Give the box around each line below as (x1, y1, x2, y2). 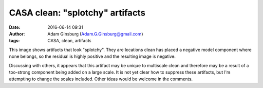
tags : (9, 38, 20, 44)
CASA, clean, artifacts (47, 38, 92, 44)
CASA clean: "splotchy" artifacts (9, 7, 146, 18)
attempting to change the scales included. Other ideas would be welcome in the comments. (9, 76, 193, 82)
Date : (9, 24, 20, 30)
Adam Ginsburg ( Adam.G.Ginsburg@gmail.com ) (47, 31, 143, 36)
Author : (9, 31, 25, 36)
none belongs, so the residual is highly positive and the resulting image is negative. (9, 53, 176, 59)
